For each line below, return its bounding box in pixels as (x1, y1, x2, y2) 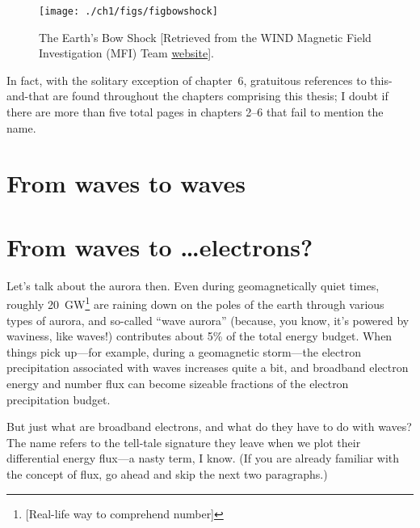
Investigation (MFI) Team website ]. (39, 44, 214, 61)
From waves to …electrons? (6, 230, 313, 263)
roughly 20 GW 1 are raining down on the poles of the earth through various (6, 294, 384, 312)
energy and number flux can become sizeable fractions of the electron (6, 374, 349, 391)
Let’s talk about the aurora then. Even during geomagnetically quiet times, (6, 277, 380, 294)
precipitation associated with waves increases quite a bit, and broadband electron (6, 359, 409, 376)
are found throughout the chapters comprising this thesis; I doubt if (52, 87, 388, 104)
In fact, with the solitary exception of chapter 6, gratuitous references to (6, 71, 367, 88)
